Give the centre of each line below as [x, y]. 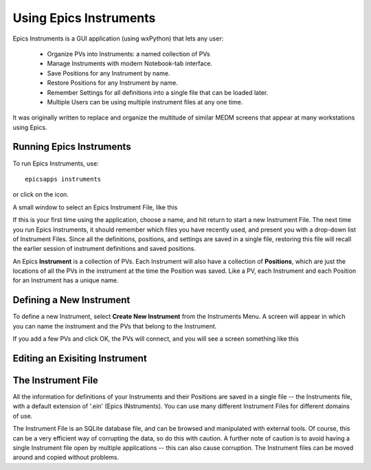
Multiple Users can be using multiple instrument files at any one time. [145, 102]
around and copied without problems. [66, 458]
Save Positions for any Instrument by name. [109, 73]
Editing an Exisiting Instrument [80, 358]
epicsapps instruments [63, 179]
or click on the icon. [41, 194]
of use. [23, 416]
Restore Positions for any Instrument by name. [112, 83]
